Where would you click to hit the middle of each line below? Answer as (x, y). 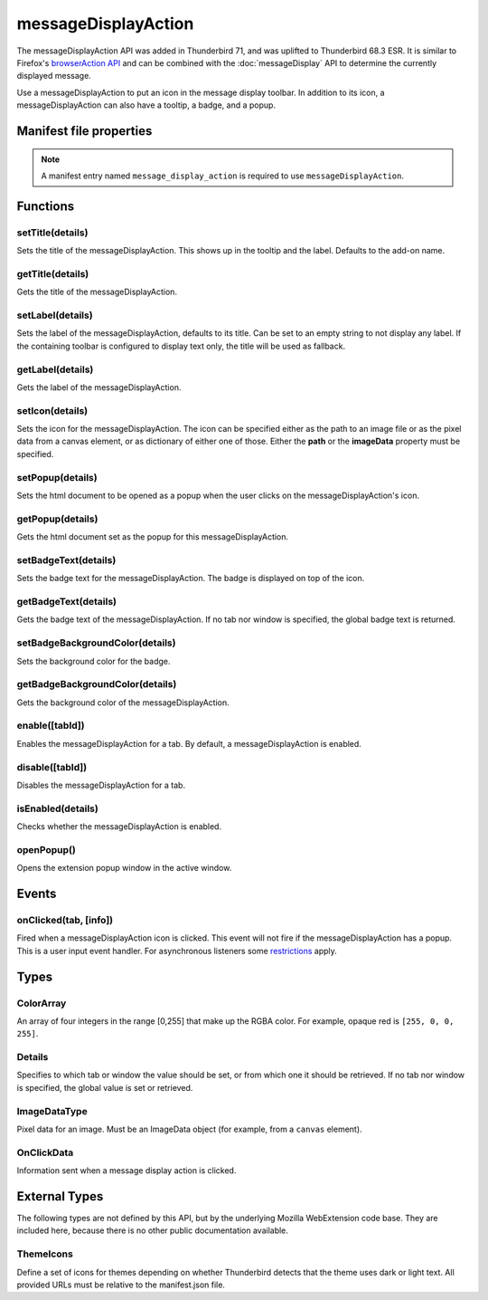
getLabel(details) (55, 369)
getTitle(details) (53, 273)
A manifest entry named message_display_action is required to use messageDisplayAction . (223, 176)
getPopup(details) (57, 519)
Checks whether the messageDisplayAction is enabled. (119, 827)
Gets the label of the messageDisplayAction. (99, 387)
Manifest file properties (84, 131)
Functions (46, 206)
